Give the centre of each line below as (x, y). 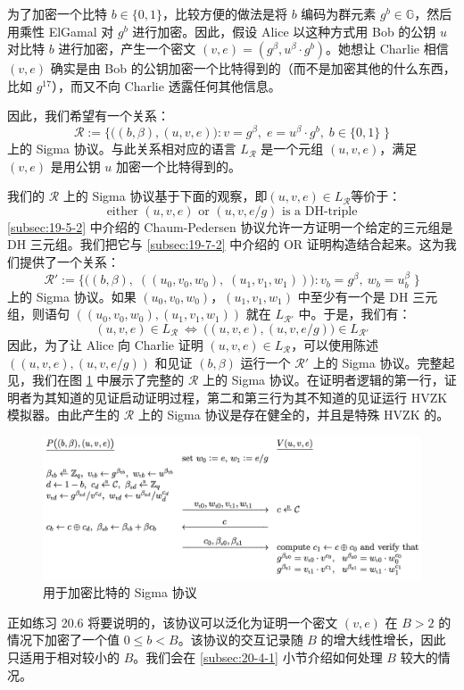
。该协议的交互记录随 (240, 640)
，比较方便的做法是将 (225, 13)
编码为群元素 (339, 13)
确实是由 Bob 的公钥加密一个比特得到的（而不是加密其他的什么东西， (253, 68)
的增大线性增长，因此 (383, 640)
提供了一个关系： (69, 262)
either (122, 211)
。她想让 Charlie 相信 (387, 49)
